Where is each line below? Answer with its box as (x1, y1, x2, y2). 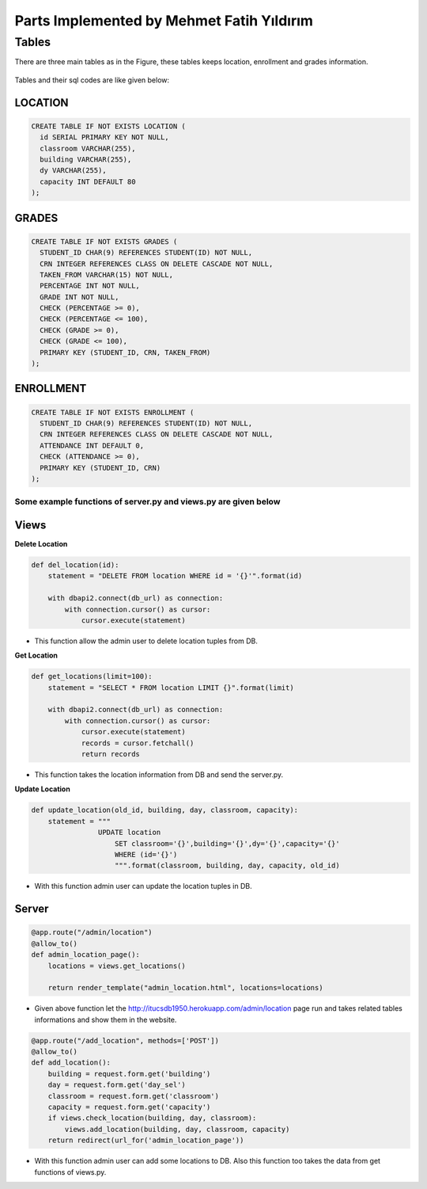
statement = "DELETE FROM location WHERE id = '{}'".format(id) (47, 571, 303, 581)
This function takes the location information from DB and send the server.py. (34, 770, 284, 779)
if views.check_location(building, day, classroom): (47, 1114, 257, 1122)
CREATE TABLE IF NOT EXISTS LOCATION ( (31, 121, 186, 131)
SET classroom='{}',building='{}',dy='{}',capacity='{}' (115, 839, 340, 848)
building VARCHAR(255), (40, 154, 132, 164)
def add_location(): (31, 1058, 111, 1067)
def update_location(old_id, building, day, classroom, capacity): (31, 806, 299, 815)
